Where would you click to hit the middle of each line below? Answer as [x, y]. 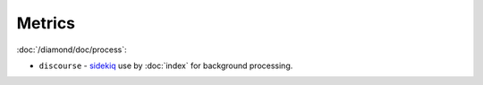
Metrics [46, 23]
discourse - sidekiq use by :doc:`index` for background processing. [166, 66]
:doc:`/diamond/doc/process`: [72, 50]
